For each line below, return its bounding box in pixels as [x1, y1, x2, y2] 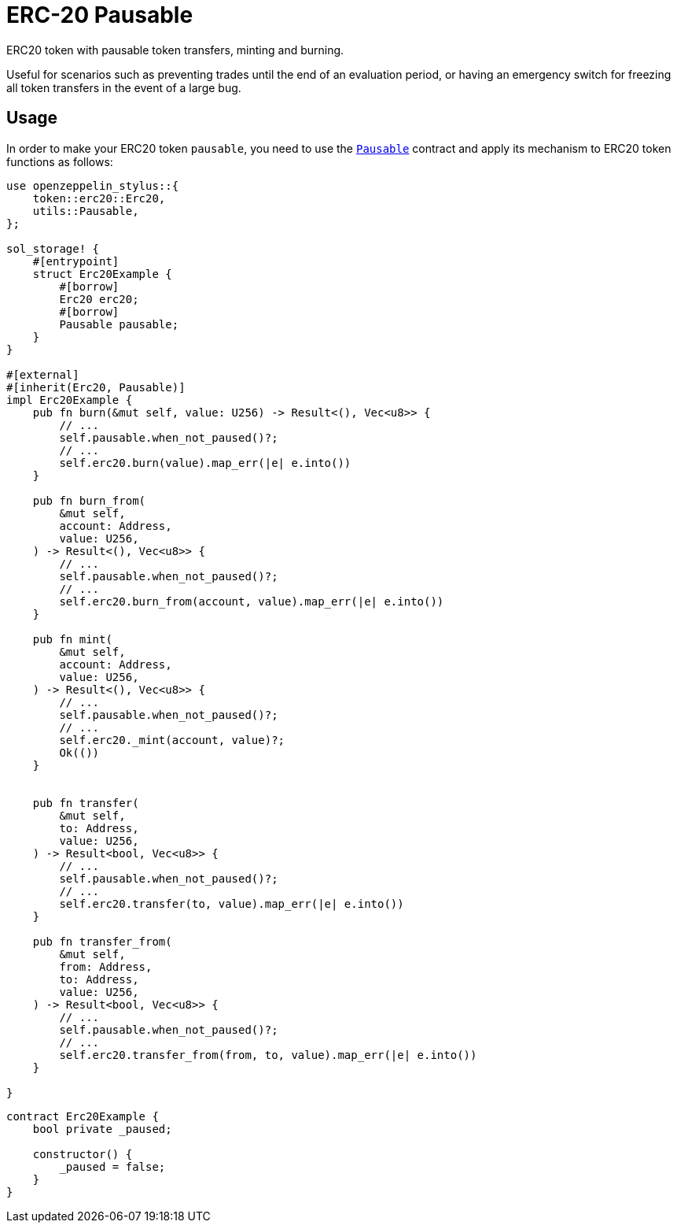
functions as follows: [6, 154, 113, 168]
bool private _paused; [32, 1122, 172, 1135]
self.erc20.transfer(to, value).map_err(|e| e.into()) [59, 897, 404, 910]
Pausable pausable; [59, 317, 179, 331]
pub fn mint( [32, 632, 112, 646]
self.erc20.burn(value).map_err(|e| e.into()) [59, 456, 351, 469]
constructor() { [32, 1147, 133, 1161]
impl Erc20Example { [6, 393, 133, 406]
